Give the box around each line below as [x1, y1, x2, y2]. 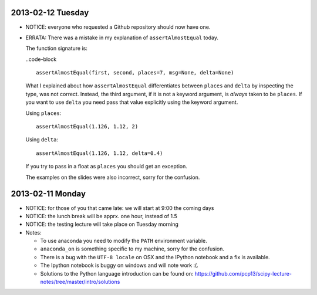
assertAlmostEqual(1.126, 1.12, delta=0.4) [36, 150, 163, 157]
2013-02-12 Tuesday [11, 8, 89, 18]
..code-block [25, 56, 57, 63]
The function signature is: [25, 45, 88, 52]
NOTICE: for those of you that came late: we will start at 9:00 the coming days [25, 204, 214, 211]
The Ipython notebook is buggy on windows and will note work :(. [40, 262, 199, 269]
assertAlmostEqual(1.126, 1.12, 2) [36, 123, 139, 130]
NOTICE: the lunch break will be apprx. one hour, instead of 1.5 [25, 212, 177, 219]
